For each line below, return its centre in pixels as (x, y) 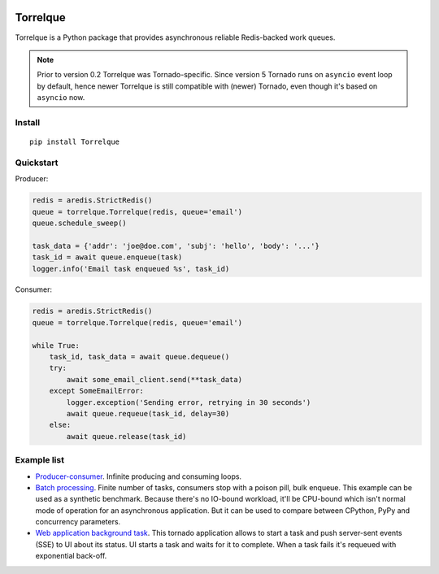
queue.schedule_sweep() (80, 223)
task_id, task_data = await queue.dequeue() (139, 357)
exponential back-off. (71, 556)
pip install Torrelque (75, 142)
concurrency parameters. (78, 522)
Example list (40, 460)
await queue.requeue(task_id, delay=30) (148, 413)
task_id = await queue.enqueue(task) (107, 257)
